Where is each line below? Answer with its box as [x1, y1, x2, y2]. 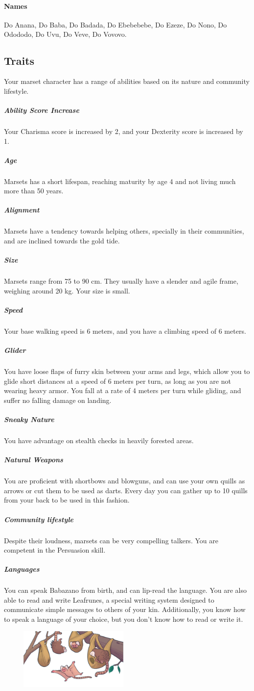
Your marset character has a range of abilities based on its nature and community [4, 76, 250, 86]
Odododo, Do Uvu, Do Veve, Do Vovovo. [4, 29, 127, 39]
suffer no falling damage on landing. [4, 395, 112, 405]
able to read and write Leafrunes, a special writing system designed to [4, 594, 214, 605]
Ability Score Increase [4, 105, 79, 115]
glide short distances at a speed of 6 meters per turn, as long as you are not [4, 375, 231, 386]
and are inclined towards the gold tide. [4, 236, 120, 246]
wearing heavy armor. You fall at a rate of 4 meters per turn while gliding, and [4, 385, 241, 396]
